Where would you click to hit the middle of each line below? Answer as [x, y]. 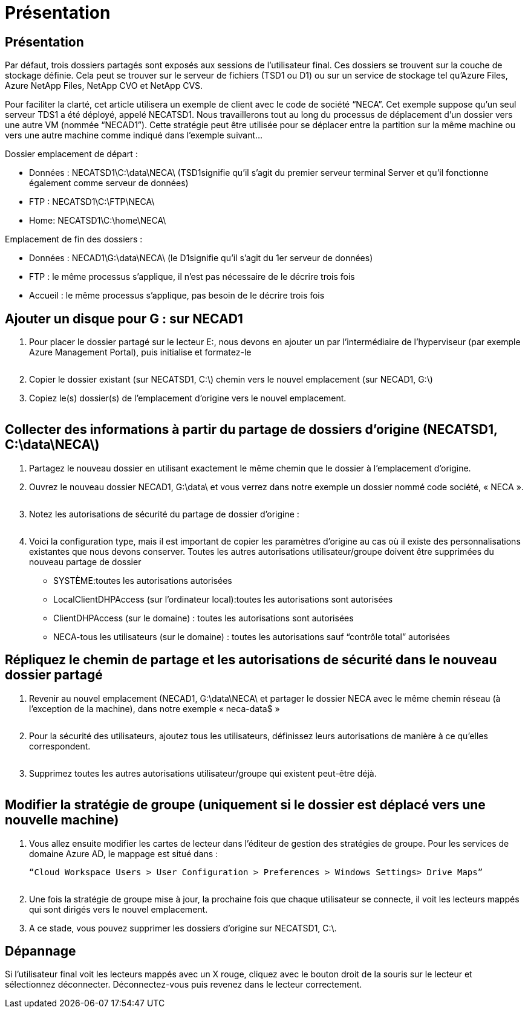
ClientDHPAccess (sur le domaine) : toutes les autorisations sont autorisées [204, 618]
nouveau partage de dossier [85, 562]
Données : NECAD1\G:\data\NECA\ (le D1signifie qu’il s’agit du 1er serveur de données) [201, 258]
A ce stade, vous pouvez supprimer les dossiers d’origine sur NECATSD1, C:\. [183, 928]
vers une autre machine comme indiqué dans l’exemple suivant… [134, 135]
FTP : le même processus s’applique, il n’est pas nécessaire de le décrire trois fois [192, 277]
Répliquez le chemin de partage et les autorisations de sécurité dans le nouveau [251, 660]
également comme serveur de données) [109, 183]
